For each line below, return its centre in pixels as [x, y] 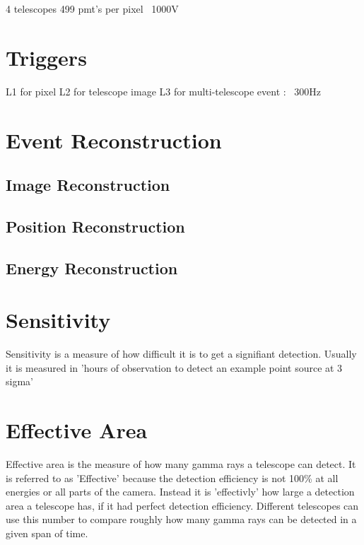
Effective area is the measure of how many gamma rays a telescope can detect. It [181, 464]
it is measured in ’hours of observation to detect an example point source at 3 [174, 367]
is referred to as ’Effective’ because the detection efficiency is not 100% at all [172, 477]
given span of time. [47, 533]
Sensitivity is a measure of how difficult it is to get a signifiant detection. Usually [181, 354]
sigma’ [19, 381]
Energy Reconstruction [92, 268]
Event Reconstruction [114, 140]
